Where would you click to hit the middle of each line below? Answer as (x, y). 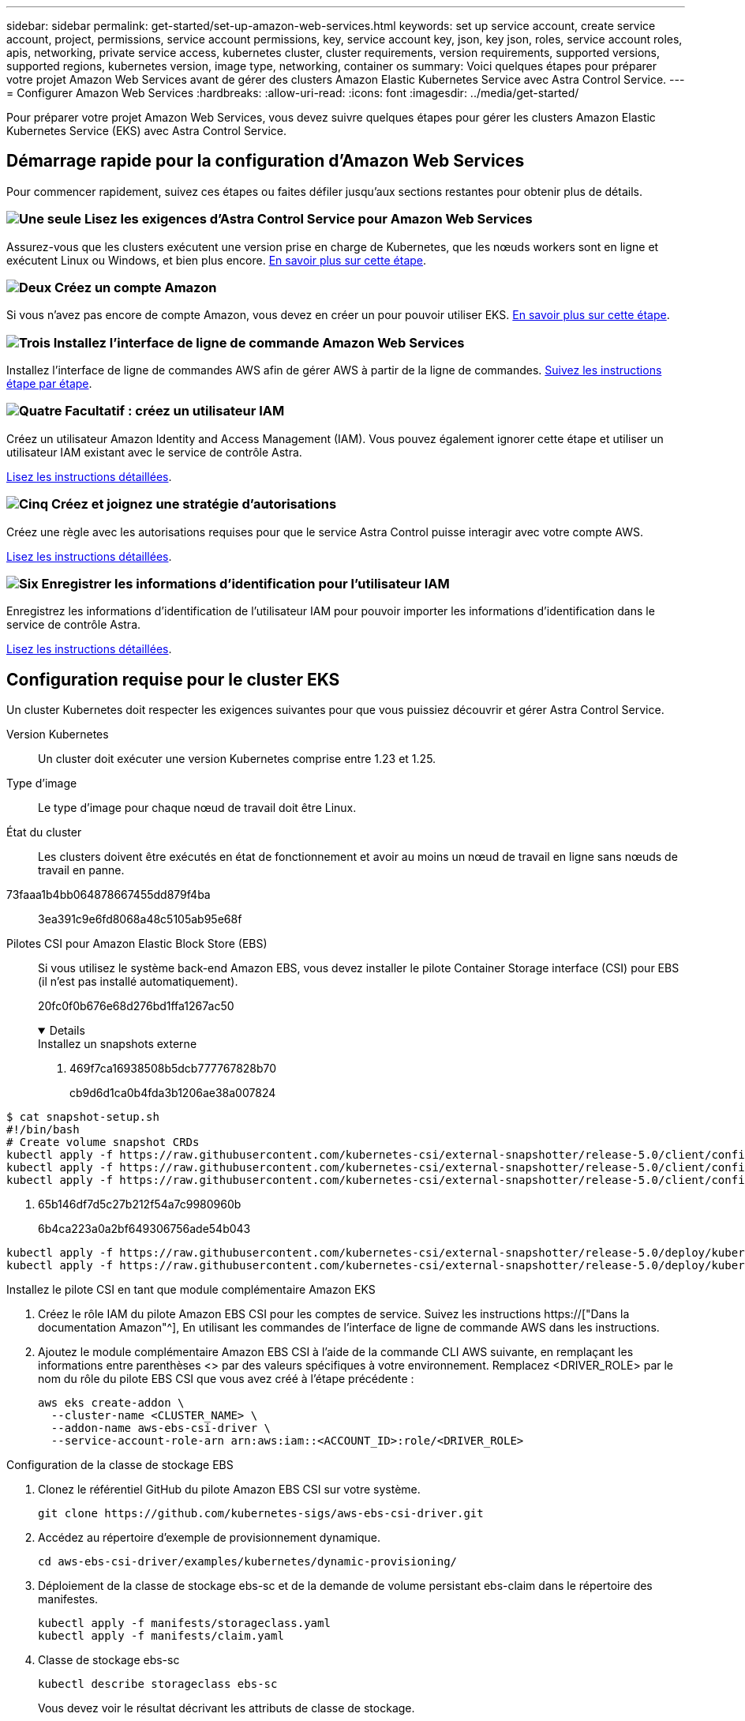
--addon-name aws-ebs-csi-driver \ (161, 1428)
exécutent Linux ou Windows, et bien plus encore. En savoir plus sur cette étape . (217, 260)
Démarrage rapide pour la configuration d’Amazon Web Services (266, 161)
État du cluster (44, 832)
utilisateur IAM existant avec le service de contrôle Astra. (154, 452)
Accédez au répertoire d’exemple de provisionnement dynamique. (209, 1538)
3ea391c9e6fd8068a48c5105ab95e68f (140, 919)
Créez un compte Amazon (136, 287)
